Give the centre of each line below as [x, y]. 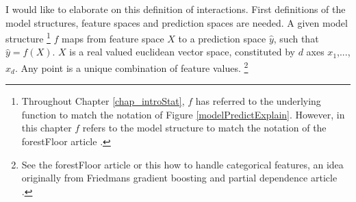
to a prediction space [222, 38]
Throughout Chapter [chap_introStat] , [103, 101]
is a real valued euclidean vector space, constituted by [182, 52]
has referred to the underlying [258, 101]
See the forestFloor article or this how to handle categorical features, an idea [182, 164]
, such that [296, 38]
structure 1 [28, 37]
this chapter [47, 128]
